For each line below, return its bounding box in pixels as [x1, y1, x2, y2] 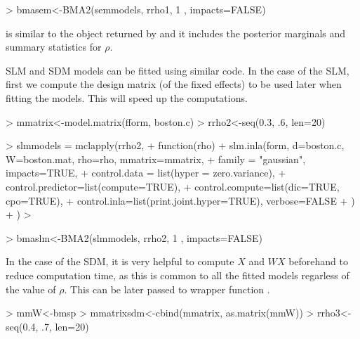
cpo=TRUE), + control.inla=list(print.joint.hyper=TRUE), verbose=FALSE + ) [6, 193, 355, 207]
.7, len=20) [41, 319, 89, 333]
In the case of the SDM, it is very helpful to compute [6, 254, 234, 269]
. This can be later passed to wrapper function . [64, 281, 270, 296]
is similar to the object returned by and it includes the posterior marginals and [6, 25, 346, 40]
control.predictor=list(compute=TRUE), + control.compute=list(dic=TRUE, [6, 179, 340, 193]
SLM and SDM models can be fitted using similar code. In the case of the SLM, [6, 63, 349, 77]
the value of [6, 281, 56, 296]
